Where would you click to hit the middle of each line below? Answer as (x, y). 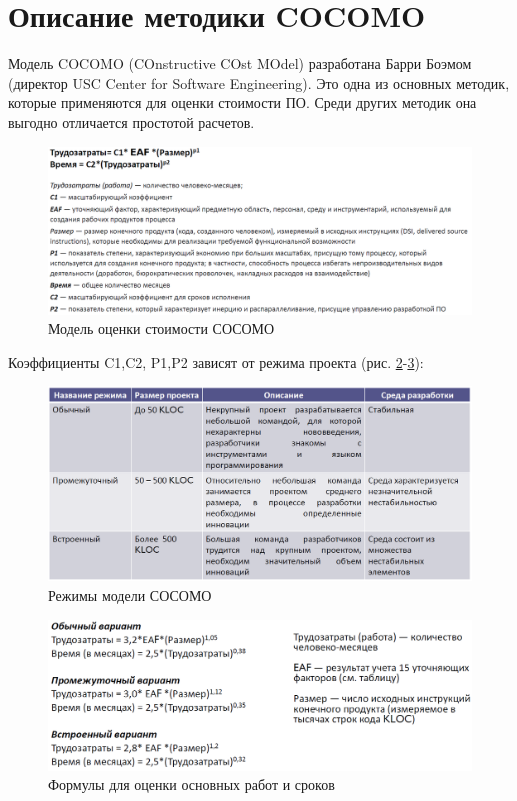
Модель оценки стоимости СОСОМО (161, 328)
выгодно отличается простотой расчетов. (131, 121)
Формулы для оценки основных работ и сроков (191, 784)
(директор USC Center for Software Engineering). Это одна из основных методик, (259, 82)
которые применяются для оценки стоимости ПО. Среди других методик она (242, 102)
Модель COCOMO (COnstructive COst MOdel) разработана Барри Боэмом (240, 63)
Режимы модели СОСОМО (130, 595)
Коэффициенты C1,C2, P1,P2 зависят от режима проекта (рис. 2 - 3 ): (216, 361)
